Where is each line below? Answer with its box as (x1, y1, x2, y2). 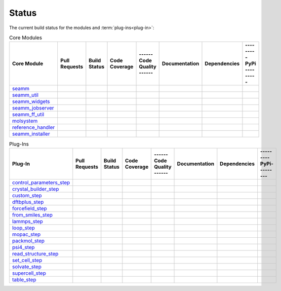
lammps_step (12, 218, 43, 224)
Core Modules (9, 35, 42, 41)
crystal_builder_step (12, 185, 59, 192)
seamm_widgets (12, 98, 50, 105)
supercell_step (12, 269, 46, 276)
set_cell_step (12, 256, 42, 263)
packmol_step (12, 237, 45, 244)
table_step (12, 276, 37, 283)
